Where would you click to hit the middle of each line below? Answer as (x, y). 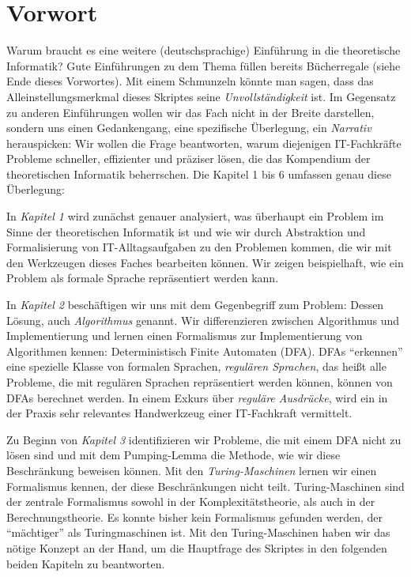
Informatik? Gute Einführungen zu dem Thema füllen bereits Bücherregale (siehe (204, 65)
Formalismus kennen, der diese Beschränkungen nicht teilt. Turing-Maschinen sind (205, 486)
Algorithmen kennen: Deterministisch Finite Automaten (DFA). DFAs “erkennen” (205, 351)
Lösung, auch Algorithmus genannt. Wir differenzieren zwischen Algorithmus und (203, 320)
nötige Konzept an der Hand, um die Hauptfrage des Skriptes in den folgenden (197, 547)
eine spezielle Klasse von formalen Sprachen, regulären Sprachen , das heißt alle (196, 366)
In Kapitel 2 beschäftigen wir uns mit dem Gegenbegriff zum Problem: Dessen (195, 305)
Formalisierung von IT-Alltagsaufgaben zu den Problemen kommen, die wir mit (199, 247)
